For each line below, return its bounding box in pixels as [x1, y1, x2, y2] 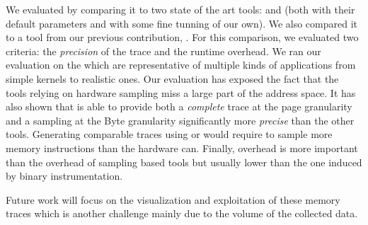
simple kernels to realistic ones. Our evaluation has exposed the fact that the [6, 71, 339, 86]
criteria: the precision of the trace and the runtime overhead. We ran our [6, 43, 321, 58]
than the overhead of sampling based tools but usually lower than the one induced [6, 154, 362, 169]
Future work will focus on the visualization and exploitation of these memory [6, 192, 340, 207]
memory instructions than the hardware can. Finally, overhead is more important [6, 140, 358, 155]
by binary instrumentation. [6, 168, 123, 183]
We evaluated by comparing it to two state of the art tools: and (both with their [6, 2, 355, 16]
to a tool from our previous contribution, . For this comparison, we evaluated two [6, 30, 359, 45]
